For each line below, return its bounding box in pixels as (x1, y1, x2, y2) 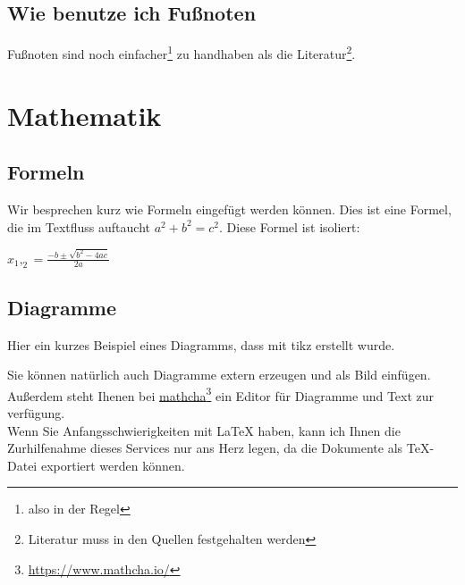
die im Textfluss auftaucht (7, 217, 150, 236)
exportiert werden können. (40, 455, 185, 474)
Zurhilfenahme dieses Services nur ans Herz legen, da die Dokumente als (7, 439, 403, 457)
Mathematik (7, 96, 162, 133)
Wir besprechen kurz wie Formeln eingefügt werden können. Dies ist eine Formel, (7, 200, 452, 219)
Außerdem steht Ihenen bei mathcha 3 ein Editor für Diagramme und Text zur (7, 383, 435, 405)
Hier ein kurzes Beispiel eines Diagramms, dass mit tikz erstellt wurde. (7, 335, 395, 354)
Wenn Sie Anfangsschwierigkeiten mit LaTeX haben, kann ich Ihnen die (7, 421, 401, 439)
